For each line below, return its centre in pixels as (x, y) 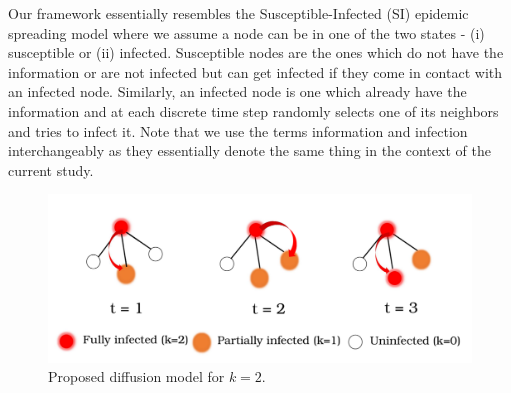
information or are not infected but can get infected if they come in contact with (255, 71)
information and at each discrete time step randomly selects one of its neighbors (253, 110)
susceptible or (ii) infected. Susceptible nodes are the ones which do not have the (256, 52)
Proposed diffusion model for (136, 376)
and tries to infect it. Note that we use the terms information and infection (238, 130)
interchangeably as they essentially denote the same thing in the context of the (249, 150)
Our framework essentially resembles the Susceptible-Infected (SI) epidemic (238, 13)
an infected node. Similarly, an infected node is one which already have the (237, 91)
